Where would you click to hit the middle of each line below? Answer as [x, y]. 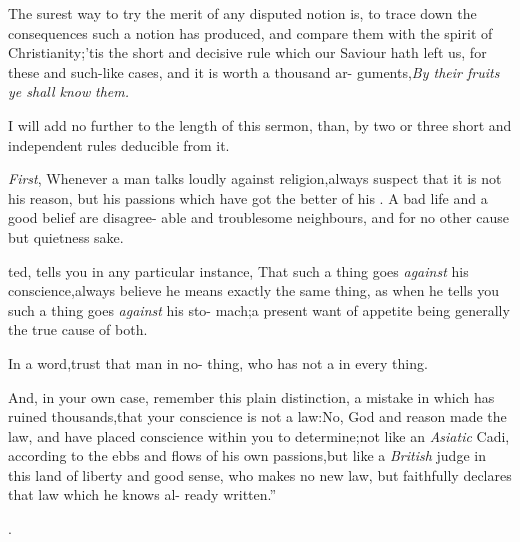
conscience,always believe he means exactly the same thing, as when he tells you [254, 290]
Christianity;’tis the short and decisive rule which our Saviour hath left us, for [247, 52]
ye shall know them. [68, 91]
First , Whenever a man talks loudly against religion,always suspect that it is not [255, 178]
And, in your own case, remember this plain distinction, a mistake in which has [251, 396]
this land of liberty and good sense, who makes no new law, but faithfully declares [260, 474]
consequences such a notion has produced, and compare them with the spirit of [250, 32]
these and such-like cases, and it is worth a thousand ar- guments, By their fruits [254, 71]
